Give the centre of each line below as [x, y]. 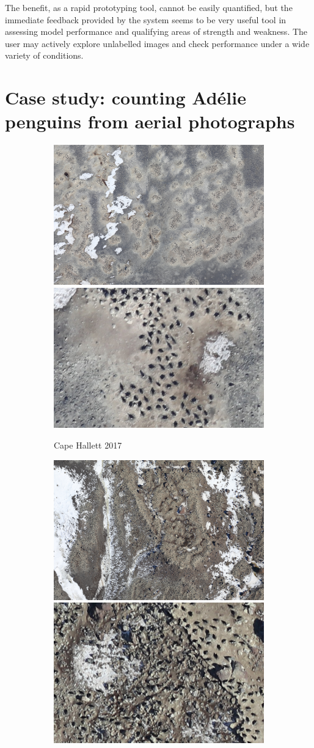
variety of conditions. [44, 55]
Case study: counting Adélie [126, 97]
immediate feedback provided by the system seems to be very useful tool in [146, 19]
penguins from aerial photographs [150, 121]
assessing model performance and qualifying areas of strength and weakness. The [156, 31]
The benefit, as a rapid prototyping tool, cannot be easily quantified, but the [149, 7]
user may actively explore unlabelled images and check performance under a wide [157, 43]
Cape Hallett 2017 [88, 445]
